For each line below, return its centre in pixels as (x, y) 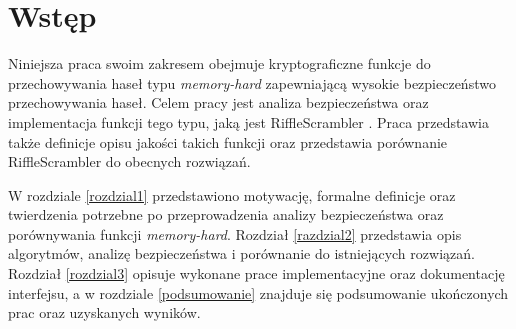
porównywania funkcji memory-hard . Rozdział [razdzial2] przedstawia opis (235, 233)
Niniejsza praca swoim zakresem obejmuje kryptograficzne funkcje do (219, 63)
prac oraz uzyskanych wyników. (104, 312)
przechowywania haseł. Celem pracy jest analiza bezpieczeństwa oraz (218, 102)
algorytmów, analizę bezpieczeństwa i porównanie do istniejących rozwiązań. (241, 253)
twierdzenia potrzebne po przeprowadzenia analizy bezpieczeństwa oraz (226, 214)
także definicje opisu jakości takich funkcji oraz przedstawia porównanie (228, 141)
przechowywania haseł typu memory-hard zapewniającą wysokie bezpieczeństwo (252, 82)
